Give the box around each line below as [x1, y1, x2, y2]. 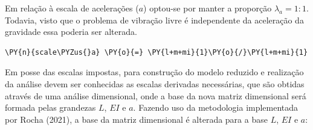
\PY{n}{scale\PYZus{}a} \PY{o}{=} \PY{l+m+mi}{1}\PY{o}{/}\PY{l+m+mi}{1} [5, 48, 308, 57]
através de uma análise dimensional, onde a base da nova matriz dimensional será [5, 89, 306, 102]
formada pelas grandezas [5, 101, 96, 114]
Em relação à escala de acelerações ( [5, 2, 139, 14]
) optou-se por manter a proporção [143, 2, 272, 14]
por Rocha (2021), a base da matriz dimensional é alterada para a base [5, 113, 268, 125]
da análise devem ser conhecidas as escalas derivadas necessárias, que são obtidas [5, 77, 305, 90]
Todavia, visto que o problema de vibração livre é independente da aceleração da [5, 13, 304, 26]
